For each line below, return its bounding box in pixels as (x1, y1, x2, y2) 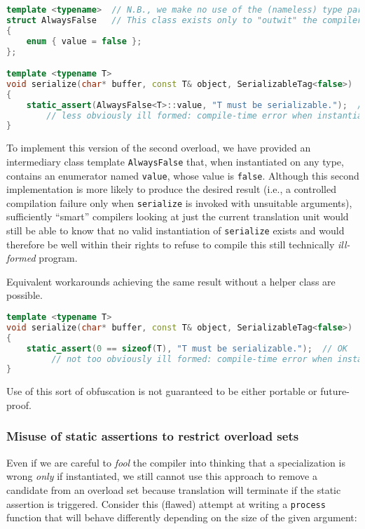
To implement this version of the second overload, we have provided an (6, 140, 311, 155)
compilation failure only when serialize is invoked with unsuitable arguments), (6, 195, 352, 210)
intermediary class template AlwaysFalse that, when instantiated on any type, (6, 154, 344, 168)
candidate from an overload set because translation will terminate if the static (6, 482, 341, 497)
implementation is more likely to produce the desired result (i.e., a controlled (6, 182, 336, 196)
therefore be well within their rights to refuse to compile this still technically (6, 236, 335, 251)
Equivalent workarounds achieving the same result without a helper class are (6, 274, 336, 288)
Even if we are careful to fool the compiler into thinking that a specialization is (6, 455, 345, 469)
